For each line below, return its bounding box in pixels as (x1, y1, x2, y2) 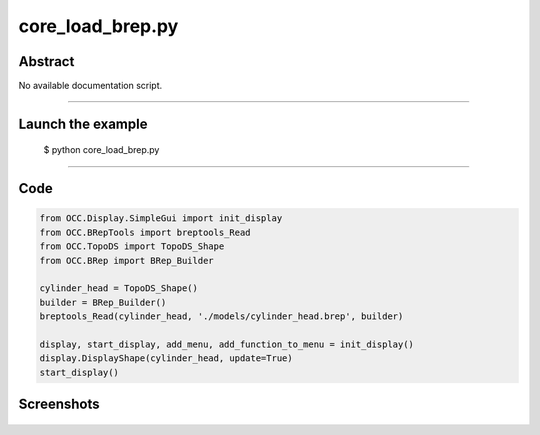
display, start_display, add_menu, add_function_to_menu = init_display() (39, 338, 415, 350)
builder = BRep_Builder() (39, 296, 167, 308)
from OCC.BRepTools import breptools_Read (39, 226, 251, 238)
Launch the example (18, 115, 148, 132)
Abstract (18, 53, 75, 70)
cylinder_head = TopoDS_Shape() (39, 283, 199, 294)
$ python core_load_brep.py (43, 144, 160, 156)
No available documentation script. (18, 80, 163, 92)
